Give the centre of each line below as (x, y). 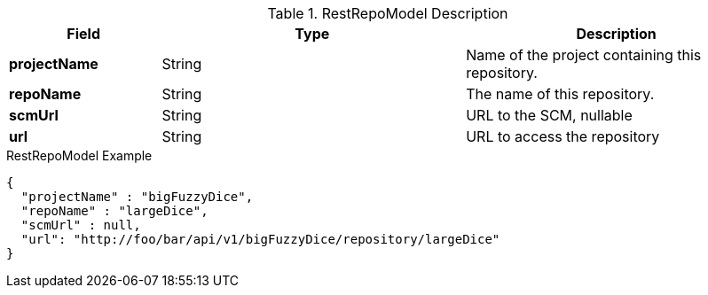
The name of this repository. (560, 94)
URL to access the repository (563, 136)
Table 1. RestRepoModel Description (388, 13)
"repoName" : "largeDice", (114, 211)
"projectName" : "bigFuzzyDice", (137, 197)
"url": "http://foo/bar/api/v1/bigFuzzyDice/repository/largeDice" (260, 239)
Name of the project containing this (584, 55)
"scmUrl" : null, (81, 225)
